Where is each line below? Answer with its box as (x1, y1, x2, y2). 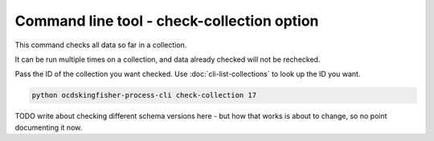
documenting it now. (14, 123, 83, 132)
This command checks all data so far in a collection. (14, 40, 187, 50)
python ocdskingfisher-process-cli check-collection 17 (31, 91, 257, 100)
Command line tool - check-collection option (14, 12, 319, 30)
